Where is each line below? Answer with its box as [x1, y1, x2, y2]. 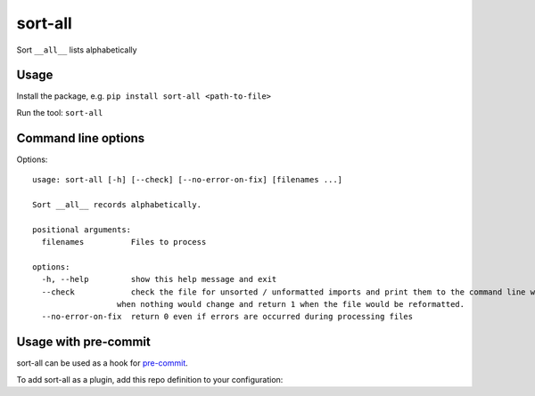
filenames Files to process [41, 237, 207, 247]
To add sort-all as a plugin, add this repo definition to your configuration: [16, 374, 284, 384]
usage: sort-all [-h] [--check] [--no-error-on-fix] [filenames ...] [32, 174, 343, 185]
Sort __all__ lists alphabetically [16, 44, 137, 55]
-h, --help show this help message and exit [41, 274, 277, 285]
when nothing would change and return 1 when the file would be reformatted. [116, 299, 465, 310]
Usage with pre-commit [16, 335, 151, 350]
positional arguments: [32, 224, 132, 235]
